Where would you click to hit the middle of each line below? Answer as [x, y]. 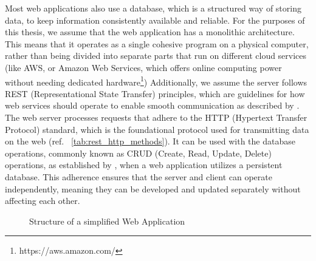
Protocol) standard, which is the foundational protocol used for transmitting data [157, 129]
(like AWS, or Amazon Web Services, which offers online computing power [143, 67]
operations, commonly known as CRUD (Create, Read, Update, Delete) [138, 153]
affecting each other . [43, 201]
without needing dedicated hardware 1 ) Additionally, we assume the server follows [156, 81]
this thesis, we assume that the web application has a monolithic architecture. [150, 32]
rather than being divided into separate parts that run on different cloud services [156, 56]
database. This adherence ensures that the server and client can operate [139, 176]
